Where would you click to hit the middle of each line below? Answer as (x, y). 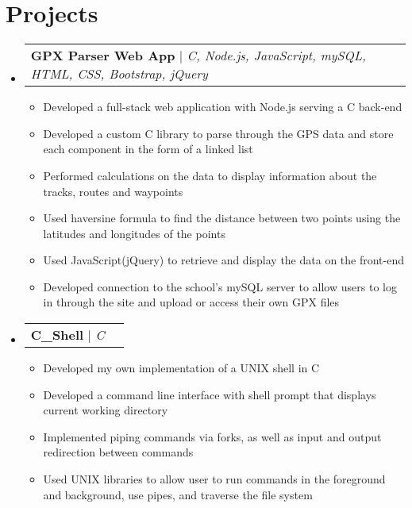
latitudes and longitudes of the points (134, 233)
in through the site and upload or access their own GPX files (191, 302)
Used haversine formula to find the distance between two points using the (222, 218)
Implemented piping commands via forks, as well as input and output (212, 436)
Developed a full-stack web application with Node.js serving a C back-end (223, 107)
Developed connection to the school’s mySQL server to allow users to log (220, 286)
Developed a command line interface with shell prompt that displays (210, 394)
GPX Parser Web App (103, 56)
